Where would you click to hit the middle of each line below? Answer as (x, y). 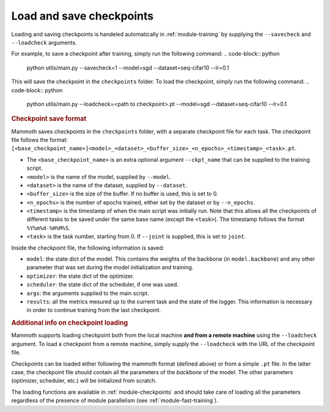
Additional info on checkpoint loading (70, 323)
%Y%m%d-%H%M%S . (48, 228)
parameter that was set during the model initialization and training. (110, 267)
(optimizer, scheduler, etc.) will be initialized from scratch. (84, 381)
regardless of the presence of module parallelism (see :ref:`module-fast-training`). (115, 400)
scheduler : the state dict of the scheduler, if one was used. (103, 284)
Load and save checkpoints (82, 16)
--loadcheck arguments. (44, 42)
